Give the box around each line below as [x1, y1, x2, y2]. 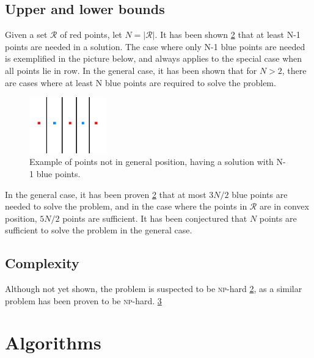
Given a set [5, 28, 48, 41]
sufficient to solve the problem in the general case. [5, 224, 192, 236]
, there [282, 64, 307, 76]
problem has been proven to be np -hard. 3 [5, 294, 162, 307]
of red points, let [60, 28, 122, 41]
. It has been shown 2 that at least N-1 [155, 28, 301, 41]
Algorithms [5, 330, 101, 355]
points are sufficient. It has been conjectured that [62, 211, 247, 224]
